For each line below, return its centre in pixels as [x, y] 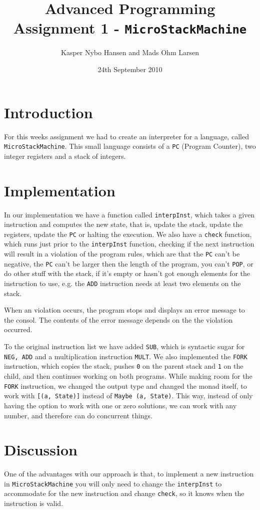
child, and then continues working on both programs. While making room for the [128, 376]
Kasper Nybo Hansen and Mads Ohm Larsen [130, 52]
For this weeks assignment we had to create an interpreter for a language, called [126, 136]
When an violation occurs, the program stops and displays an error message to [124, 310]
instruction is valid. [34, 503]
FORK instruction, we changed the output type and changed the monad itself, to [125, 386]
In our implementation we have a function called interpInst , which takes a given [129, 214]
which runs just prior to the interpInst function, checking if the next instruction [129, 244]
